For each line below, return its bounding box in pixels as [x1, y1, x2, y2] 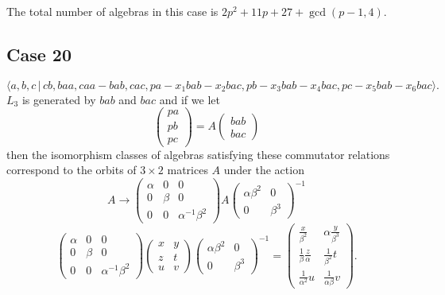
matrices [167, 161, 208, 178]
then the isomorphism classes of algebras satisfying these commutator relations [6, 146, 390, 162]
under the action [223, 161, 304, 178]
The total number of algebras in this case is [6, 3, 219, 19]
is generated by [21, 91, 96, 107]
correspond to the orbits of [6, 161, 137, 178]
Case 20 [6, 41, 72, 66]
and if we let [159, 91, 220, 107]
